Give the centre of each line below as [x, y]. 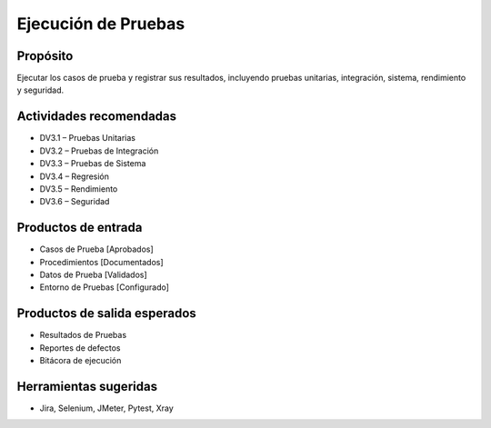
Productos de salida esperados [107, 314]
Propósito [45, 56]
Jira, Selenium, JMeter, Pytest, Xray [107, 408]
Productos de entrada [80, 228]
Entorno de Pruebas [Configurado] [105, 287]
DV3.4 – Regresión [74, 176]
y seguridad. [40, 90]
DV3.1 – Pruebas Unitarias [88, 138]
